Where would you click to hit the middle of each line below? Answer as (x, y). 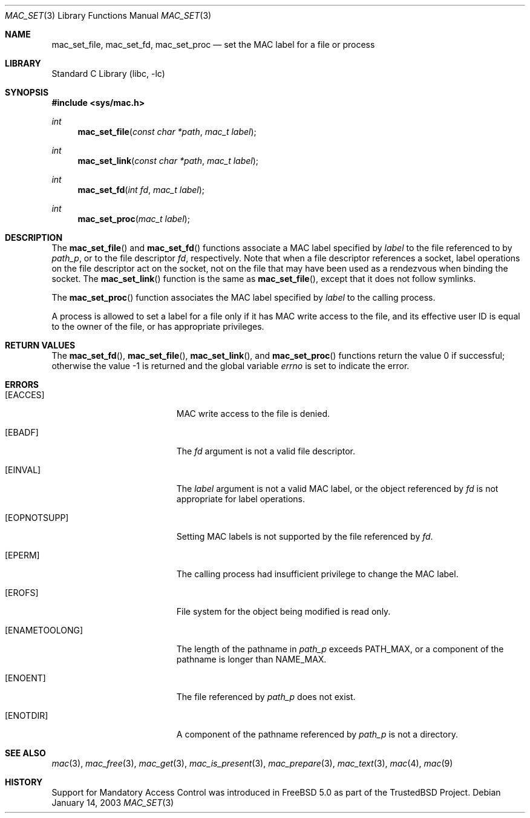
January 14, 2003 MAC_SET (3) (113, 803)
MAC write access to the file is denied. (253, 414)
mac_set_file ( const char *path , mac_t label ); (167, 132)
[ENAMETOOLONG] (44, 630)
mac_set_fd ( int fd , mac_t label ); (141, 190)
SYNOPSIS (27, 92)
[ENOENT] (25, 678)
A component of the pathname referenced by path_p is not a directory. (317, 734)
